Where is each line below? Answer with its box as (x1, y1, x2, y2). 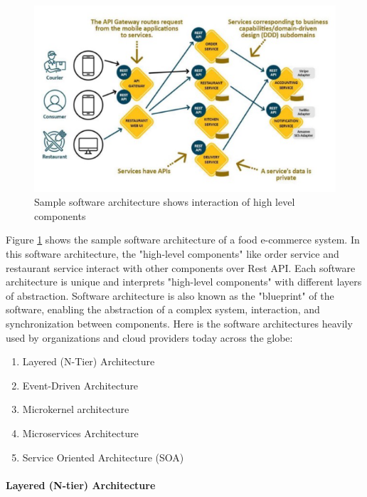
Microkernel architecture (22, 402, 129, 417)
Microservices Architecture (22, 425, 139, 440)
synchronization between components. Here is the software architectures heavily (6, 315, 353, 330)
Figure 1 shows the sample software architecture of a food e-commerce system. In (6, 232, 360, 247)
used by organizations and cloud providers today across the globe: (6, 330, 293, 345)
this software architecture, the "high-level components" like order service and (6, 246, 339, 261)
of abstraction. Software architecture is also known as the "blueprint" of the (6, 288, 334, 303)
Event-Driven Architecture (22, 377, 139, 392)
